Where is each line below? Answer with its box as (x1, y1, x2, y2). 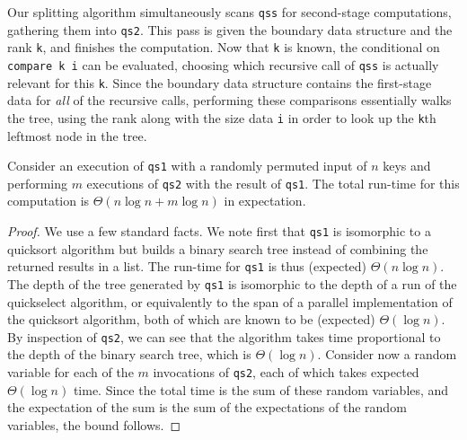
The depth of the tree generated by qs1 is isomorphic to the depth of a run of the (7, 274, 457, 293)
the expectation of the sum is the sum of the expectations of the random (7, 398, 407, 417)
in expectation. (224, 191, 306, 210)
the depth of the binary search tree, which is (7, 345, 251, 364)
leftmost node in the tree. (7, 126, 147, 145)
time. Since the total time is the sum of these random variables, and (73, 380, 449, 399)
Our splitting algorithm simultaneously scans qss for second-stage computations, (7, 3, 452, 21)
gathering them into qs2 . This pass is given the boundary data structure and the (7, 20, 453, 39)
